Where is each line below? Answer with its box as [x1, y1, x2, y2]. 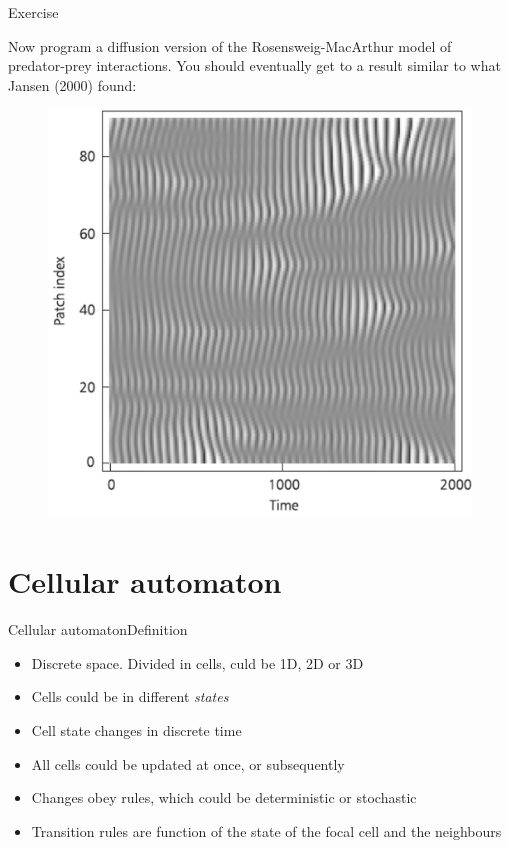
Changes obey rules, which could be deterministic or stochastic [31, 787, 417, 808]
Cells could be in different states [31, 686, 229, 707]
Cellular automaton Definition [8, 619, 188, 640]
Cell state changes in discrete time [31, 719, 242, 740]
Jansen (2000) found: [8, 74, 137, 95]
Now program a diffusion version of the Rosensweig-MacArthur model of [8, 35, 452, 56]
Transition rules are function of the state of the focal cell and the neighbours [31, 820, 502, 841]
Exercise [8, 2, 59, 22]
